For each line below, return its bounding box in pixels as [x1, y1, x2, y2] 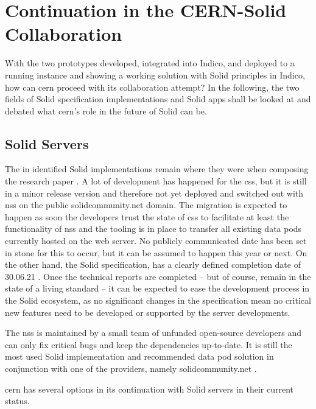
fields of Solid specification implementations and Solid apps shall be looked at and [5, 93, 311, 105]
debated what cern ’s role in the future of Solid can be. [5, 104, 207, 117]
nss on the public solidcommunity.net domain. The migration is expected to [5, 198, 287, 211]
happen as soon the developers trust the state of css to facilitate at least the [5, 210, 289, 223]
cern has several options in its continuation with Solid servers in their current [5, 382, 294, 395]
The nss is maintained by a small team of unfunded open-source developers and [5, 326, 302, 339]
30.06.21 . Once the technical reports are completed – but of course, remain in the [5, 270, 311, 282]
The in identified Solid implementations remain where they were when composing [5, 163, 309, 175]
